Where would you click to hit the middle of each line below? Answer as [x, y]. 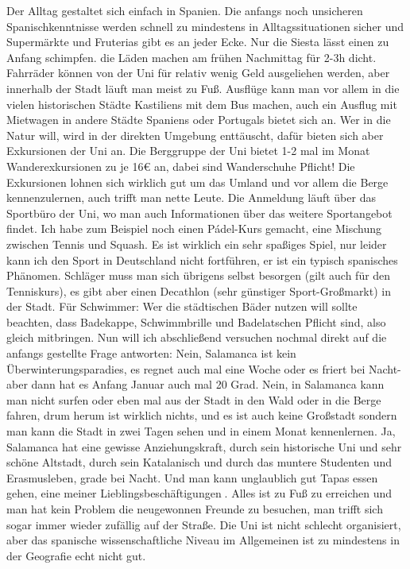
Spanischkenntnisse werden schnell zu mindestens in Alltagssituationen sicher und [205, 26]
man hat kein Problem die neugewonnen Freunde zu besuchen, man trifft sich [195, 509]
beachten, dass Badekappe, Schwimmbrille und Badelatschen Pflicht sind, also [196, 321]
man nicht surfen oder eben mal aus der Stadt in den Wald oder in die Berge [194, 399]
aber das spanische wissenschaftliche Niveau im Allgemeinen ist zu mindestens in [203, 540]
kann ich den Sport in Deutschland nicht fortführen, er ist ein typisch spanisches [202, 259]
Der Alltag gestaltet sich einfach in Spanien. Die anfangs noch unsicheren [185, 10]
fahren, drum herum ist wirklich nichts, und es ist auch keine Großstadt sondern [202, 415]
